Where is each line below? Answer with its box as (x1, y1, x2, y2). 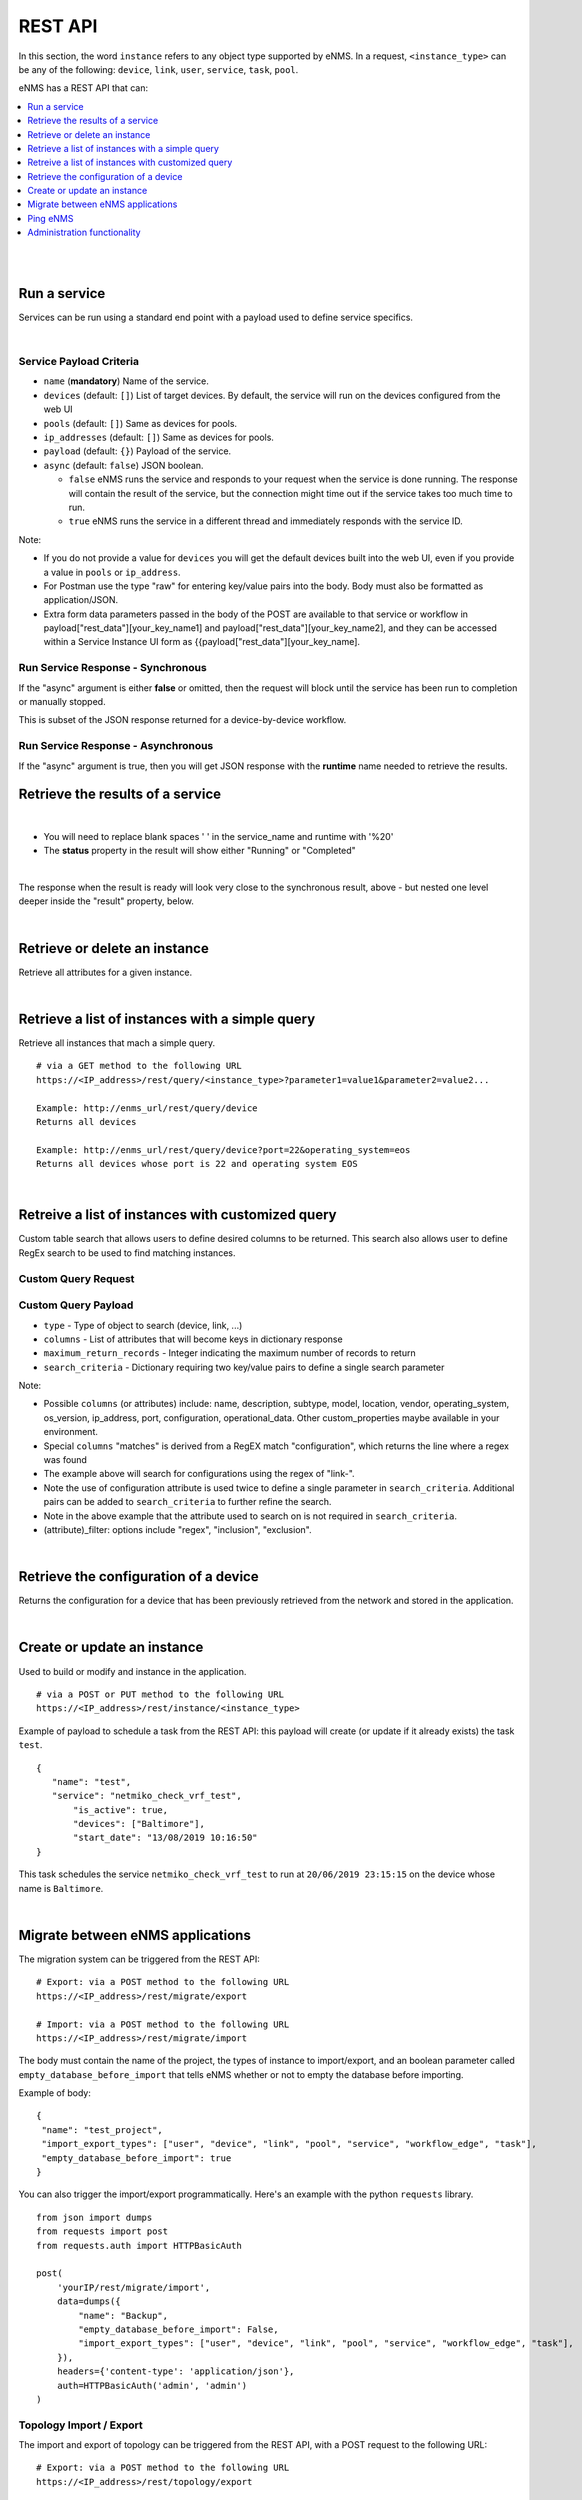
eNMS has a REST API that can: (18, 82, 149, 94)
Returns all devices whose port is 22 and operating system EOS (36, 1158, 359, 1170)
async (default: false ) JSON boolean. (43, 459, 204, 471)
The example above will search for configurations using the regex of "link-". (43, 1468, 355, 1480)
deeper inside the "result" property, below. (18, 895, 194, 907)
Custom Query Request (18, 1271, 135, 1285)
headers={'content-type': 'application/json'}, (56, 2366, 295, 2377)
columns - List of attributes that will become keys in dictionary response (43, 1333, 344, 1345)
